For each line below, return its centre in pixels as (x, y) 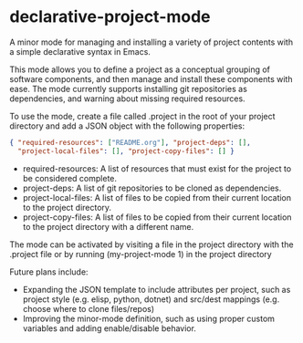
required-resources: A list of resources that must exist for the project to (157, 168)
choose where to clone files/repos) (89, 308)
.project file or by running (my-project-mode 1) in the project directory (141, 254)
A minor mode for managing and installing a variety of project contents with (151, 42)
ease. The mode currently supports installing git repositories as (129, 88)
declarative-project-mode (110, 17)
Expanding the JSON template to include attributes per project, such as (157, 289)
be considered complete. (69, 178)
